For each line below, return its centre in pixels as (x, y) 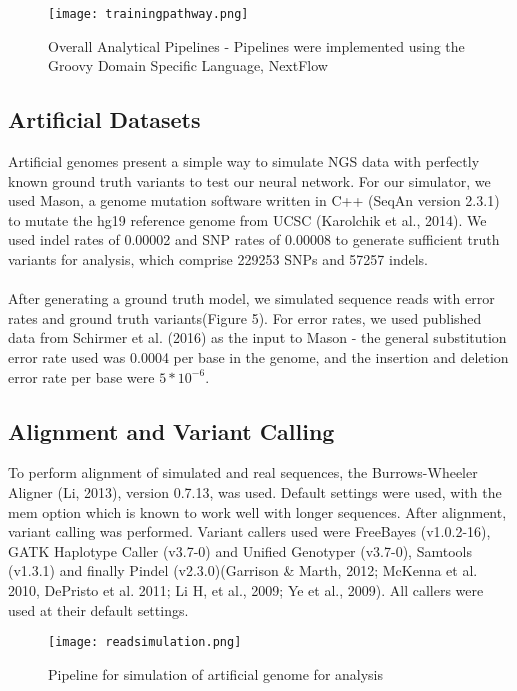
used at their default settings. (98, 609)
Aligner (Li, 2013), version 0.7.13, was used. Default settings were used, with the (255, 491)
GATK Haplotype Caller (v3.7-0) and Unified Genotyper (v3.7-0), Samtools (240, 550)
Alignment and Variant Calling (171, 430)
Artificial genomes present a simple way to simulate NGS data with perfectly (244, 161)
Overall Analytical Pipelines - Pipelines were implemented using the (256, 45)
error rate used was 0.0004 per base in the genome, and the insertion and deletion (258, 356)
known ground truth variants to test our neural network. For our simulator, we (249, 180)
